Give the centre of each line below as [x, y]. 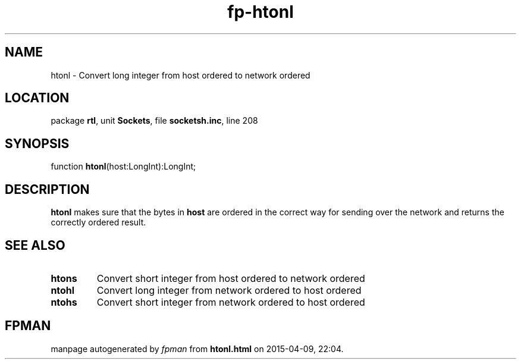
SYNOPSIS [37, 143]
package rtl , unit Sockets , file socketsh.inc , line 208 [154, 121]
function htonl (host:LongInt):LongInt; [123, 167]
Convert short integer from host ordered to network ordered [231, 278]
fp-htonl [260, 12]
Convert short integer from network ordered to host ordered [231, 302]
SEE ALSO [35, 245]
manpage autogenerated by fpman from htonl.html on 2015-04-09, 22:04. [197, 349]
